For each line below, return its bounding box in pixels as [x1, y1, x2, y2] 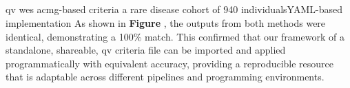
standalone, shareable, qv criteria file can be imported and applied [6, 43, 286, 57]
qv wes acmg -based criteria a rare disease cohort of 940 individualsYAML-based [6, 2, 342, 16]
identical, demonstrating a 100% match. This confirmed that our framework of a [6, 29, 344, 43]
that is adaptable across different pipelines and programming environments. [6, 69, 325, 84]
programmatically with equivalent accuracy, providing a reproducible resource [6, 56, 334, 70]
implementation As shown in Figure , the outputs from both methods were [6, 15, 326, 30]
